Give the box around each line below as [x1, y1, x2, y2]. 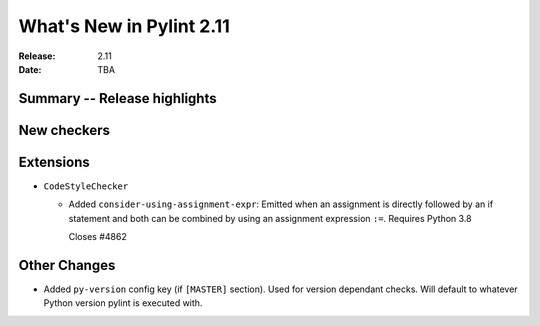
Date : [18, 63, 42, 75]
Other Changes [18, 256, 116, 274]
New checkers [18, 121, 110, 139]
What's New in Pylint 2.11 [18, 15, 230, 37]
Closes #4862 [68, 231, 127, 243]
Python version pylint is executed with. [43, 297, 203, 309]
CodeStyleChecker [43, 180, 129, 192]
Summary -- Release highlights [18, 90, 217, 107]
